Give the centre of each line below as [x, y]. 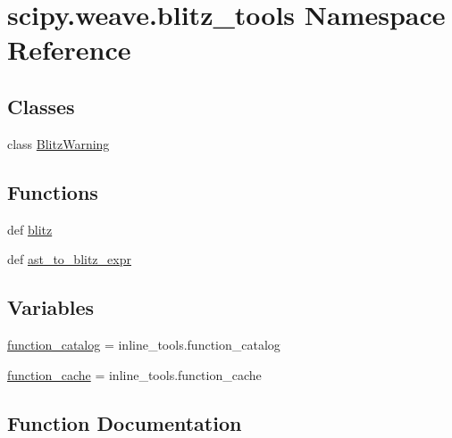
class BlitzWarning [59, 143]
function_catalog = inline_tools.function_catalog [144, 344]
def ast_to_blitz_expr [69, 259]
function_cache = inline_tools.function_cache [134, 374]
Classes [41, 106]
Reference [69, 50]
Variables [51, 307]
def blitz [30, 229]
